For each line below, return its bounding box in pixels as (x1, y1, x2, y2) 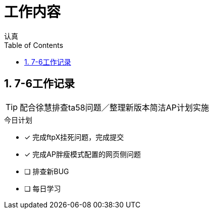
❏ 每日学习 (24, 184, 61, 193)
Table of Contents (4, 40, 64, 49)
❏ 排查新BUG (24, 167, 69, 176)
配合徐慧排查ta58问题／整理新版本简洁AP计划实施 (20, 102, 209, 113)
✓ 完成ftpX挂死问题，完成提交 (24, 132, 124, 141)
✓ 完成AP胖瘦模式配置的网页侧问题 (24, 149, 141, 158)
